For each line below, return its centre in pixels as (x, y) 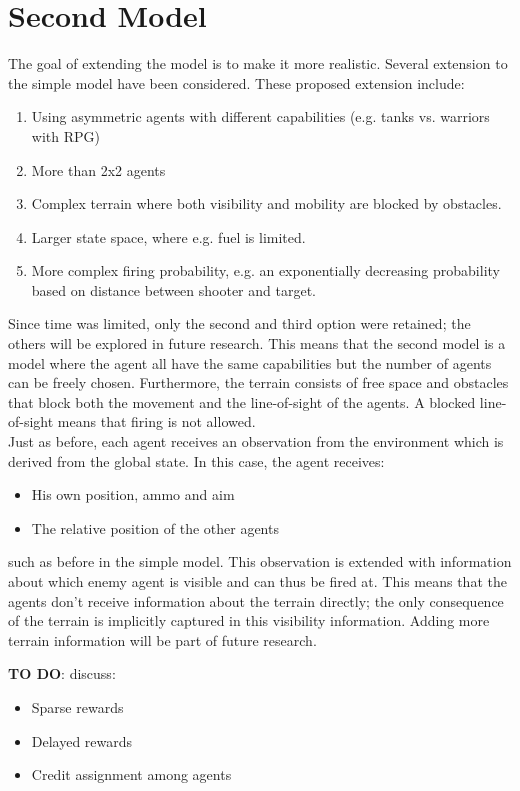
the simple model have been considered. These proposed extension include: (236, 82)
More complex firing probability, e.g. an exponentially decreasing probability (265, 270)
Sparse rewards (77, 706)
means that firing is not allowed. (156, 421)
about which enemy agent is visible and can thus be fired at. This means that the (257, 581)
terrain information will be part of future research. (162, 639)
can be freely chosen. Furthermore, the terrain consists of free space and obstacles (258, 382)
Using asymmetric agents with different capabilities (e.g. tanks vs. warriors (260, 116)
